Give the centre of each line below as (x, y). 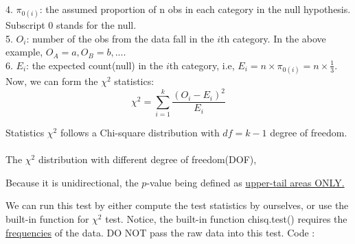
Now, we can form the (52, 81)
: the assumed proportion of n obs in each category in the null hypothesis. (195, 9)
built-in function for (47, 219)
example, (24, 52)
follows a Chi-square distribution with (140, 133)
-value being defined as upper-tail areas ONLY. (245, 182)
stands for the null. (96, 25)
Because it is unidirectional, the (72, 182)
